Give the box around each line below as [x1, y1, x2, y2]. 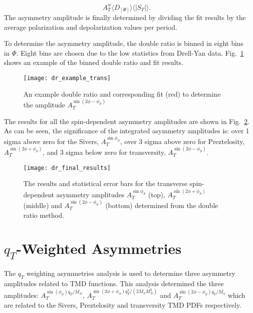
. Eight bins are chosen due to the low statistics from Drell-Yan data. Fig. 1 [16, 47, 244, 58]
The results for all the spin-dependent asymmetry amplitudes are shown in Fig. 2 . [4, 116, 250, 126]
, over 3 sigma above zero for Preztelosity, [120, 136, 245, 146]
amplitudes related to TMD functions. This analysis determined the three [4, 278, 224, 288]
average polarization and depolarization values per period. [4, 21, 177, 32]
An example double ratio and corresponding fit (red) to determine [23, 88, 221, 99]
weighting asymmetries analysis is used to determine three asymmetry [26, 268, 235, 278]
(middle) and [23, 200, 62, 210]
